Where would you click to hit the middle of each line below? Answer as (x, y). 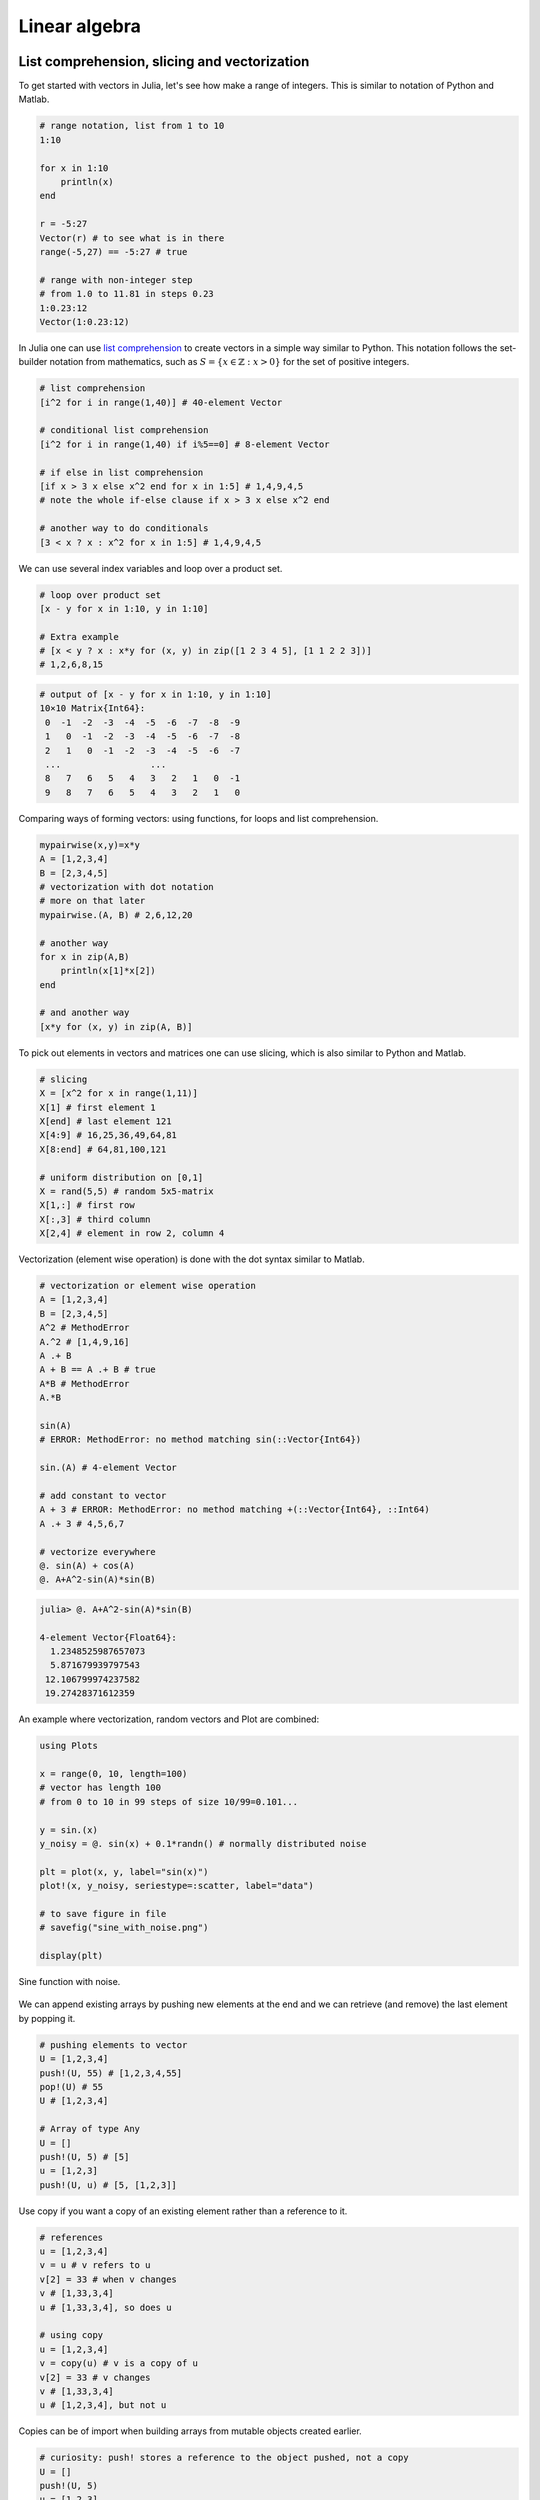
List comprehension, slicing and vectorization (164, 61)
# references (71, 2237)
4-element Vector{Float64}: (108, 1637)
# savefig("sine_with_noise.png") (124, 1928)
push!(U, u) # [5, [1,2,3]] (108, 2184)
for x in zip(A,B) (84, 956)
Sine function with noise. (69, 1982)
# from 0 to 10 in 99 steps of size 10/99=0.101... (169, 1801)
